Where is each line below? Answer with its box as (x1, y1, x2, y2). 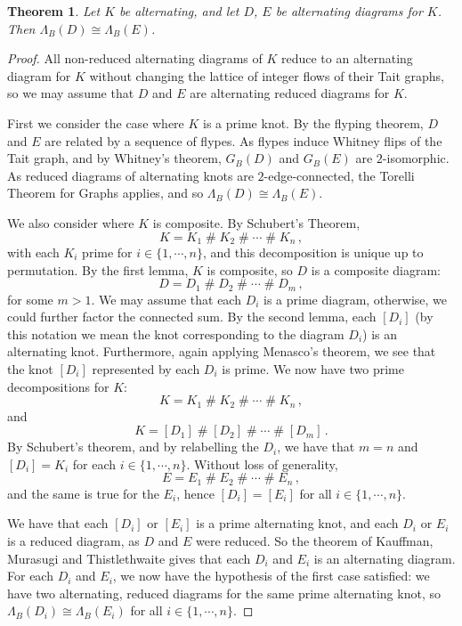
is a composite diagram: (311, 260, 441, 279)
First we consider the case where (7, 113, 184, 132)
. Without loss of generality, (186, 454, 338, 473)
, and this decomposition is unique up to (202, 242, 424, 261)
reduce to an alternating (281, 49, 413, 68)
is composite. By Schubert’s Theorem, (152, 213, 361, 232)
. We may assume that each (91, 289, 241, 308)
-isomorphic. (382, 149, 450, 167)
